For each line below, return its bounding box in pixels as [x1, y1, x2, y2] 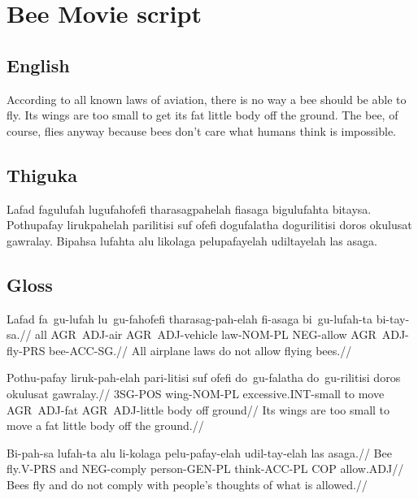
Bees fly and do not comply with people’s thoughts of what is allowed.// [7, 475, 368, 492]
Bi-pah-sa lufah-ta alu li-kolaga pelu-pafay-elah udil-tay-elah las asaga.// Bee [7, 444, 392, 461]
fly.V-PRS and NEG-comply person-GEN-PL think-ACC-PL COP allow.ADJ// [7, 460, 404, 477]
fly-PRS [7, 341, 46, 358]
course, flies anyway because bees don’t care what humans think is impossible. [7, 122, 396, 139]
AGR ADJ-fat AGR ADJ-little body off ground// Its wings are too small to [7, 401, 390, 418]
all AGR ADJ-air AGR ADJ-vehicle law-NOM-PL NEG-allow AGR [35, 326, 377, 343]
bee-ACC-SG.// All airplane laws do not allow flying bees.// [49, 341, 352, 358]
